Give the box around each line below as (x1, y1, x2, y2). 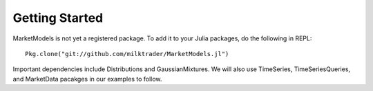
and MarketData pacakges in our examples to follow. (12, 75, 162, 83)
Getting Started (12, 10, 104, 25)
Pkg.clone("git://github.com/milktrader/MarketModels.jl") (25, 50, 229, 57)
